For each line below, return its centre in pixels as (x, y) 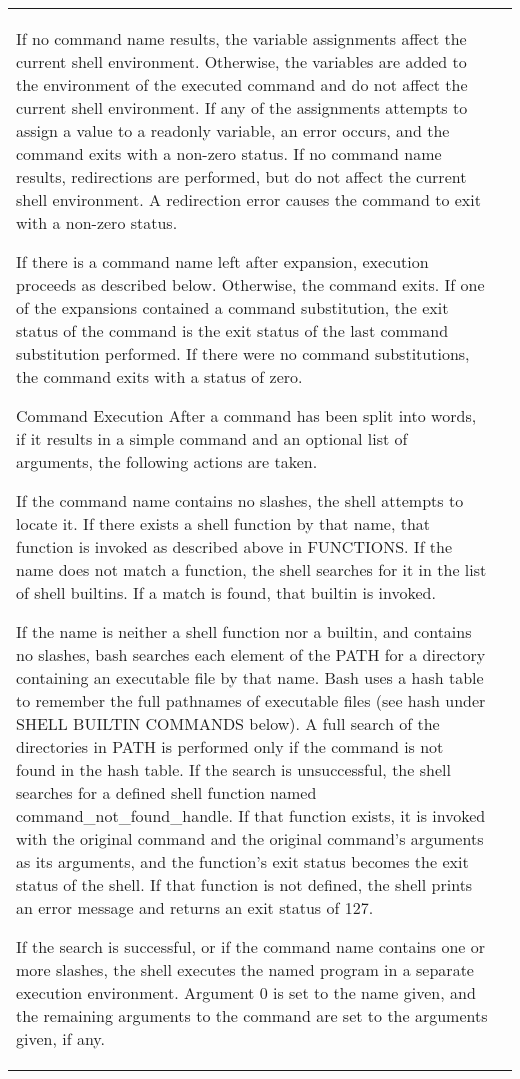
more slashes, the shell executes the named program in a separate (245, 969)
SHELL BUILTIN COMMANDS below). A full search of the (228, 723)
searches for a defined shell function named (166, 792)
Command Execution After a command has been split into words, (246, 415)
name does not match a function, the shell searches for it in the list (251, 569)
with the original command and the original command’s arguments (250, 838)
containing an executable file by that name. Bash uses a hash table (250, 677)
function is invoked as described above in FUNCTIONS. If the (234, 546)
